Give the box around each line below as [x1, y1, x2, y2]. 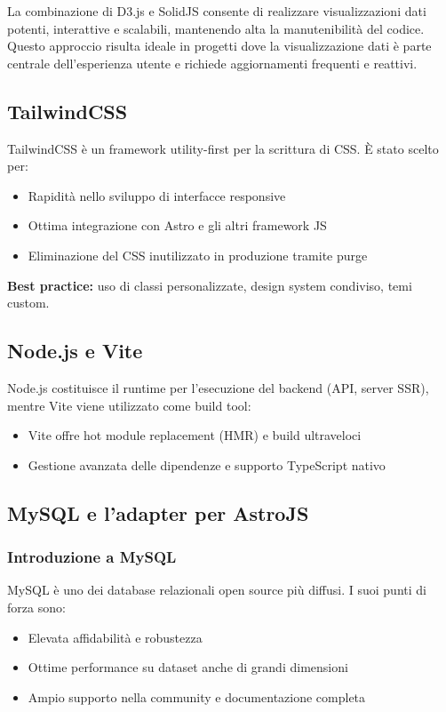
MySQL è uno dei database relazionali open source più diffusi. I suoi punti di [7, 580, 426, 599]
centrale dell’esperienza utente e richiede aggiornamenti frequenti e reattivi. [7, 53, 418, 72]
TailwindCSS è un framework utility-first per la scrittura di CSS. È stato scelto [7, 139, 439, 157]
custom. [7, 293, 50, 312]
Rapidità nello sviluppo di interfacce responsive [28, 186, 286, 204]
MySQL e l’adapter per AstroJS [7, 499, 309, 526]
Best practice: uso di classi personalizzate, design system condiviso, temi [7, 276, 412, 294]
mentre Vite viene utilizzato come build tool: [7, 396, 251, 414]
